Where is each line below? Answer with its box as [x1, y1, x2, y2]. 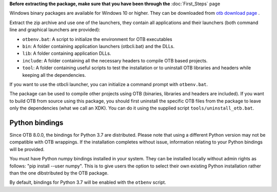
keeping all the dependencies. [22, 72, 86, 78]
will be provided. [9, 146, 45, 152]
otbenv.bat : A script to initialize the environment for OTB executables [22, 36, 173, 42]
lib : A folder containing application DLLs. [22, 50, 111, 56]
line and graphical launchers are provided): [9, 27, 101, 33]
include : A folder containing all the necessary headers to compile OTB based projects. [22, 57, 208, 63]
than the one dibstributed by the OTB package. [9, 169, 109, 176]
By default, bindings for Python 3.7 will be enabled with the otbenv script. [9, 179, 166, 185]
